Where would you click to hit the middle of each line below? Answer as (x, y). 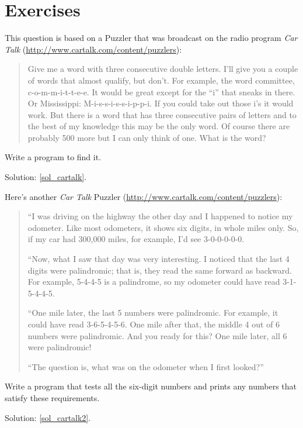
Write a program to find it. (53, 157)
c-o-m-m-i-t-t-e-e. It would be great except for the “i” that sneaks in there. (161, 92)
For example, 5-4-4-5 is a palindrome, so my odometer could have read (154, 282)
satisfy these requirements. (52, 397)
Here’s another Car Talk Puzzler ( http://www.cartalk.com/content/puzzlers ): (144, 196)
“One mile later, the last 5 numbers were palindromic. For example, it (153, 313)
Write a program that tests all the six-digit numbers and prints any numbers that (151, 386)
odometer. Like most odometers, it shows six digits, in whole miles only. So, (163, 227)
